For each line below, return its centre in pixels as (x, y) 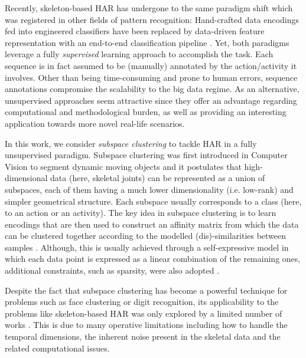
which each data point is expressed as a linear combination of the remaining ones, (153, 259)
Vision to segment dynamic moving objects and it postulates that (123, 166)
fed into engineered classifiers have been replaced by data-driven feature (135, 31)
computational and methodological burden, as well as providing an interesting (146, 112)
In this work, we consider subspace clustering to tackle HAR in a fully (131, 143)
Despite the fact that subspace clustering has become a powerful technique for (146, 290)
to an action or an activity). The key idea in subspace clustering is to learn (141, 213)
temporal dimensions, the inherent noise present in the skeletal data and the (143, 336)
